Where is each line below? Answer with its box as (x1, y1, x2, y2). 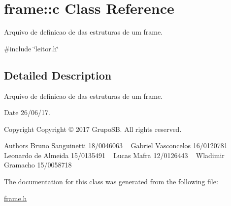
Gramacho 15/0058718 (4, 160, 72, 170)
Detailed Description (4, 67, 112, 82)
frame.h (4, 193, 27, 203)
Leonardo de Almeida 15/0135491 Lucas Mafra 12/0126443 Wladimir (4, 150, 225, 160)
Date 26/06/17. (4, 107, 50, 118)
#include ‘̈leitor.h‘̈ (4, 43, 59, 53)
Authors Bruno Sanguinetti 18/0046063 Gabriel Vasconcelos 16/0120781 (4, 140, 228, 151)
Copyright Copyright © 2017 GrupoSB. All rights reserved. (4, 124, 182, 134)
